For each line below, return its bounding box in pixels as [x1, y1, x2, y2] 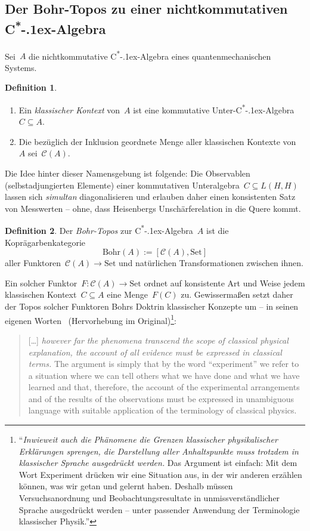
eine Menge [107, 288, 148, 301]
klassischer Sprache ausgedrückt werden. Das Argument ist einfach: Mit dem [18, 456, 297, 469]
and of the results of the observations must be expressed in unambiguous [28, 392, 294, 405]
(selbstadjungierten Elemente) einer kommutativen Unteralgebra [5, 178, 240, 191]
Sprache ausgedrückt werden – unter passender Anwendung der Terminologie [18, 503, 300, 515]
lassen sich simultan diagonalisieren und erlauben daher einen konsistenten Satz [5, 190, 296, 203]
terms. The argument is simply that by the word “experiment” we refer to [28, 357, 299, 370]
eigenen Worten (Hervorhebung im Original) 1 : [5, 312, 177, 326]
